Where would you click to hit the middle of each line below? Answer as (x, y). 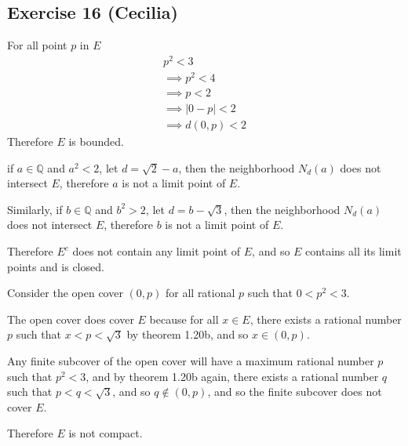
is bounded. (96, 141)
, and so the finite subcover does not (295, 392)
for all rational (200, 293)
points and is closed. (56, 266)
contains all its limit (353, 251)
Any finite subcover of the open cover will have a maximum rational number (191, 361)
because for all (184, 319)
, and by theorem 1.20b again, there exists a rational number (232, 376)
